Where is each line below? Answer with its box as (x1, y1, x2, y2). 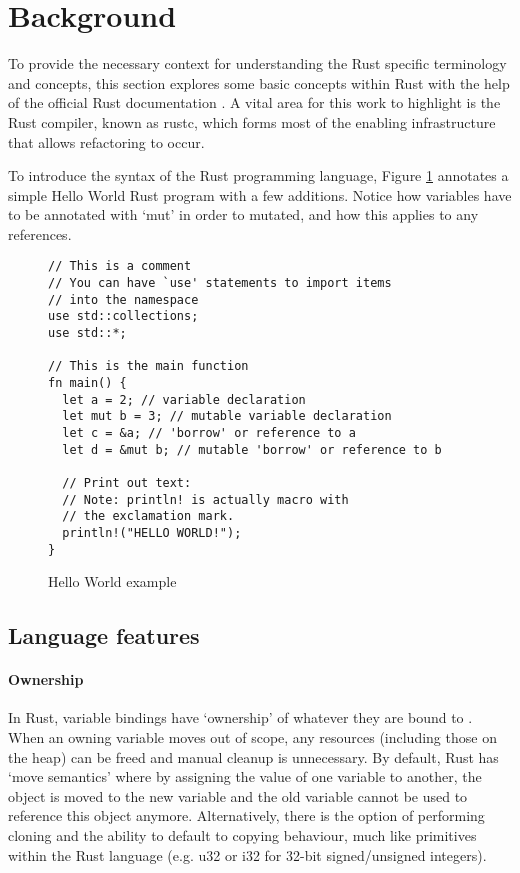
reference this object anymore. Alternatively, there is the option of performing (8, 805, 485, 826)
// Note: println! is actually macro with (62, 492, 349, 507)
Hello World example (48, 571, 177, 592)
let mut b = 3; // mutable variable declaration (62, 409, 392, 424)
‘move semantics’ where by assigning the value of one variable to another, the (8, 766, 482, 787)
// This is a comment (48, 259, 192, 274)
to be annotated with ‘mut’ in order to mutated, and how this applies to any (8, 204, 479, 225)
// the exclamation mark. (62, 509, 235, 524)
